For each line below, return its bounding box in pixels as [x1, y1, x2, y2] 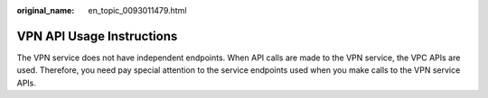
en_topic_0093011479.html [88, 5, 187, 15]
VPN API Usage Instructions [16, 28, 178, 44]
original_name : [16, 5, 75, 15]
